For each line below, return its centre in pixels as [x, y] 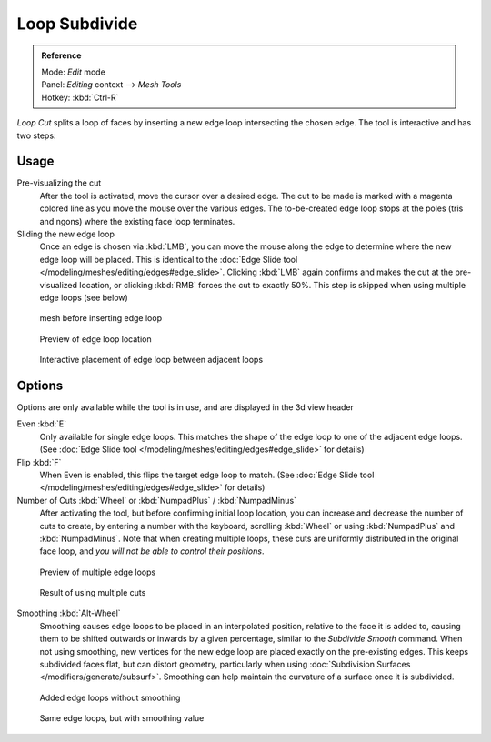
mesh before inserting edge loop [101, 318]
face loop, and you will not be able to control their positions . [152, 551]
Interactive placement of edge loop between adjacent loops [151, 360]
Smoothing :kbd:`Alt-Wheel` [69, 613]
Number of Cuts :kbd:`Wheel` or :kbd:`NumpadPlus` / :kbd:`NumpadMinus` [157, 500]
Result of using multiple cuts [93, 593]
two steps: [36, 135]
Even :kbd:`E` [42, 424]
